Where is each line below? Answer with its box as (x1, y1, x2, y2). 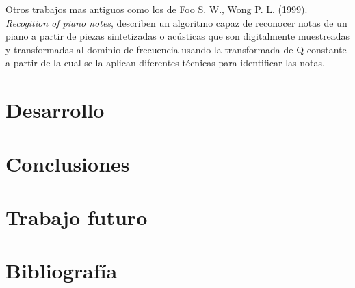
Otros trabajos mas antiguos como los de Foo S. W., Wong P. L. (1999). (5, 2, 308, 16)
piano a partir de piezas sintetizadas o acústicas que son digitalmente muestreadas (5, 29, 350, 43)
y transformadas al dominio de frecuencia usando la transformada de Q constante (5, 42, 347, 56)
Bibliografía (5, 257, 118, 285)
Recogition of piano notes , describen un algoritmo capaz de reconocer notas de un (5, 15, 347, 29)
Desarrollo (5, 96, 105, 124)
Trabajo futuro (5, 202, 148, 231)
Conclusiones (5, 149, 130, 177)
